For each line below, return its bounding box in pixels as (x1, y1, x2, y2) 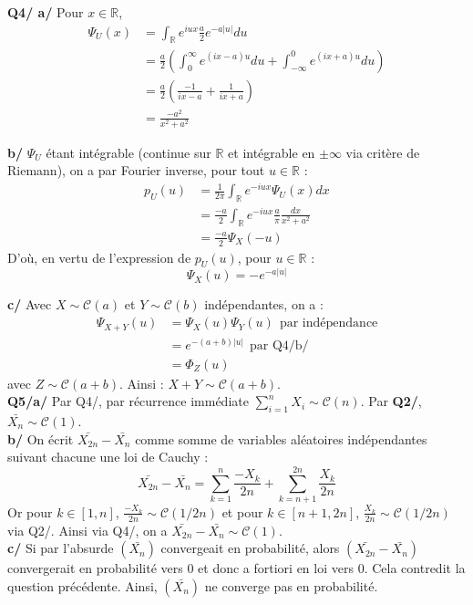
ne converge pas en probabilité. (204, 576, 378, 595)
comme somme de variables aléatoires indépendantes (135, 429, 427, 448)
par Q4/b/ (249, 339, 309, 352)
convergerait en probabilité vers (7, 558, 183, 578)
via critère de (345, 142, 420, 162)
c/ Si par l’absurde (7, 538, 114, 558)
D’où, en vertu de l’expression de (7, 247, 191, 266)
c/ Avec (7, 295, 52, 314)
